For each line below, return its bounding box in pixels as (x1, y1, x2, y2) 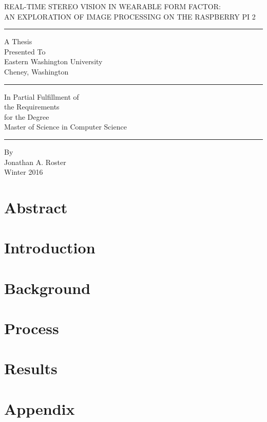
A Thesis (4, 36, 32, 47)
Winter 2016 (4, 167, 43, 177)
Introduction (4, 237, 96, 258)
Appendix (4, 398, 75, 419)
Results (4, 358, 58, 379)
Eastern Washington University (4, 56, 103, 67)
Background (4, 277, 91, 298)
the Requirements (4, 101, 60, 112)
